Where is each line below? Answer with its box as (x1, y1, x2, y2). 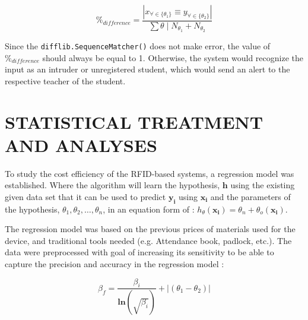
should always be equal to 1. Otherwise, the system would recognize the (42, 51, 304, 64)
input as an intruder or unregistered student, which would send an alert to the (5, 63, 290, 75)
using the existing (230, 179, 295, 191)
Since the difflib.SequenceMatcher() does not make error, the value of (5, 39, 271, 52)
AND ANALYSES (5, 132, 157, 157)
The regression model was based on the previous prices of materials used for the (5, 223, 296, 235)
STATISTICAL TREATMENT (5, 109, 263, 134)
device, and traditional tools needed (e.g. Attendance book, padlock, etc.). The (5, 234, 292, 246)
